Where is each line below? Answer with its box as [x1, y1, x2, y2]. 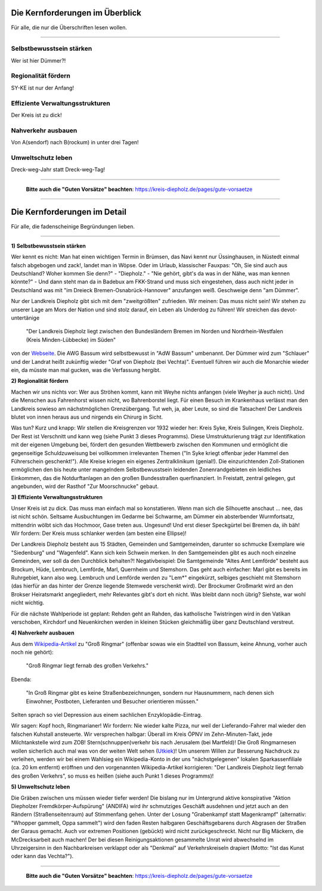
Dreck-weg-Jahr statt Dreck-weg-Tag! [11, 166, 106, 173]
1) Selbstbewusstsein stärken [11, 242, 86, 249]
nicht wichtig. [11, 599, 45, 607]
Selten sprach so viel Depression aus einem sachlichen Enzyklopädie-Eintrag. [11, 711, 203, 719]
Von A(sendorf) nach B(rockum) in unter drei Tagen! [11, 139, 140, 146]
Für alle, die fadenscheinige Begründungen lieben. [11, 222, 135, 230]
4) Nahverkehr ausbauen [11, 629, 75, 636]
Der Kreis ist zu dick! [11, 111, 62, 119]
